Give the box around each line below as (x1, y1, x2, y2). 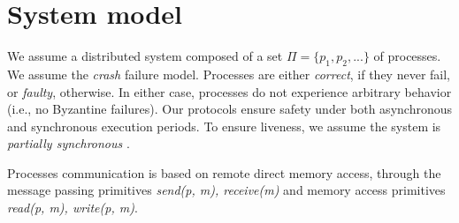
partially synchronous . (7, 134, 130, 152)
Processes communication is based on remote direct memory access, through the (7, 163, 441, 182)
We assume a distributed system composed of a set (7, 47, 283, 65)
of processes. (373, 47, 441, 65)
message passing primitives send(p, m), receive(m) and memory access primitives (7, 181, 446, 199)
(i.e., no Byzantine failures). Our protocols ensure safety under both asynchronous (7, 100, 452, 118)
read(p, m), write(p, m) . (7, 198, 138, 217)
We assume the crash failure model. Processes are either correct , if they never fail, (7, 64, 450, 83)
